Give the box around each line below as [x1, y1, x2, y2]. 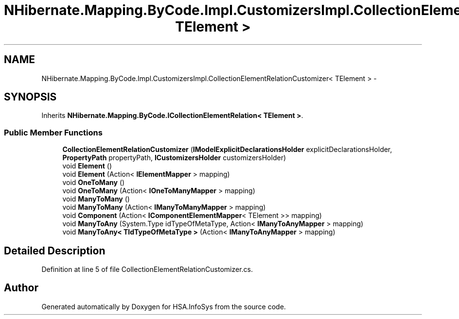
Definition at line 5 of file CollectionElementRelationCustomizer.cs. [41, 265, 253, 274]
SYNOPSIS [4, 91, 57, 103]
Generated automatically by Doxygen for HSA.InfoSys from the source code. [41, 302, 286, 311]
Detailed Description [4, 244, 106, 257]
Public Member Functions [4, 127, 103, 137]
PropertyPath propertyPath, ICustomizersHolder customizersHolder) [62, 153, 286, 162]
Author [4, 282, 38, 294]
